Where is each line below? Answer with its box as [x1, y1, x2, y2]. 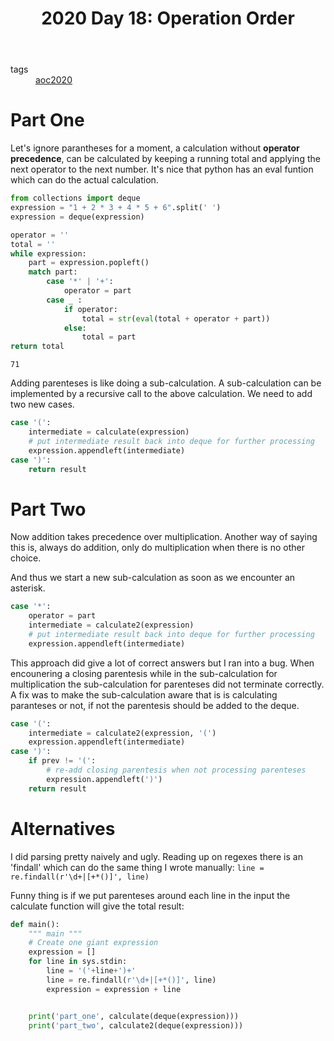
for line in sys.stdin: [28, 957, 128, 967]
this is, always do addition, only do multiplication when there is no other [10, 542, 305, 554]
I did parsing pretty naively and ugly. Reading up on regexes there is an [10, 850, 303, 862]
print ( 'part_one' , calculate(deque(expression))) [28, 1011, 240, 1021]
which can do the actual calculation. [10, 174, 159, 186]
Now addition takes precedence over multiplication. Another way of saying [10, 531, 318, 543]
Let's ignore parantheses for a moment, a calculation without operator [10, 142, 300, 154]
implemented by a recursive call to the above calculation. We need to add [10, 388, 313, 400]
